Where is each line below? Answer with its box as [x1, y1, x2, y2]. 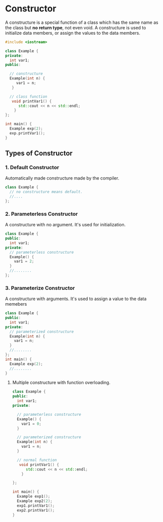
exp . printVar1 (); [9, 130, 45, 135]
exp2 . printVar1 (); [17, 508, 55, 513]
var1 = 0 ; [21, 421, 41, 426]
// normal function [17, 457, 57, 462]
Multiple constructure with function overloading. [12, 380, 111, 386]
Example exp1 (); [17, 494, 50, 499]
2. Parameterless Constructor [5, 210, 78, 217]
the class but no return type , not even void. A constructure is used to [5, 24, 146, 30]
